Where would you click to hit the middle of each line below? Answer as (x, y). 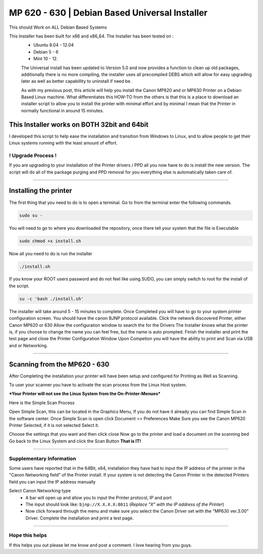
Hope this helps (28, 536)
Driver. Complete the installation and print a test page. (80, 518)
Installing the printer (41, 191)
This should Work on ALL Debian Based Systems (58, 27)
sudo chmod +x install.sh (50, 241)
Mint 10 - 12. (46, 59)
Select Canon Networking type (40, 491)
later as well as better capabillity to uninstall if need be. (76, 81)
